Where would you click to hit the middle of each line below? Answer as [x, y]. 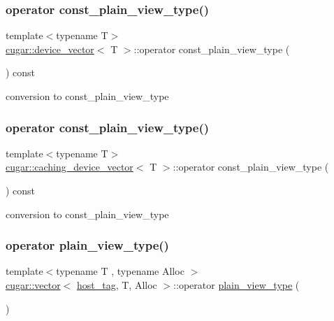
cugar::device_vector [50, 49]
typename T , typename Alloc [120, 271]
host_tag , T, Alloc [117, 285]
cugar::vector [33, 285]
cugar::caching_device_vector [70, 167]
